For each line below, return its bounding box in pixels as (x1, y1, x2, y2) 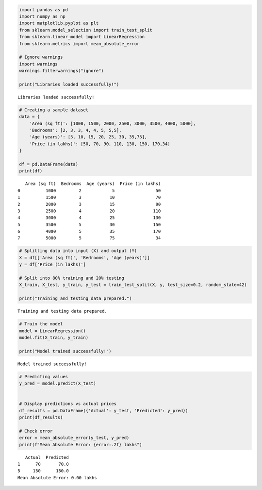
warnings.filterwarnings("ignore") (19, 68, 104, 74)
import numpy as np (19, 14, 65, 19)
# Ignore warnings (19, 54, 63, 60)
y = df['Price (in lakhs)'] (19, 262, 86, 267)
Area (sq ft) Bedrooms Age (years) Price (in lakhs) (25, 181, 161, 186)
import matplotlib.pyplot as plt (19, 20, 99, 26)
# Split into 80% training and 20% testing (19, 275, 125, 281)
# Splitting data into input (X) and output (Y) (19, 248, 137, 253)
